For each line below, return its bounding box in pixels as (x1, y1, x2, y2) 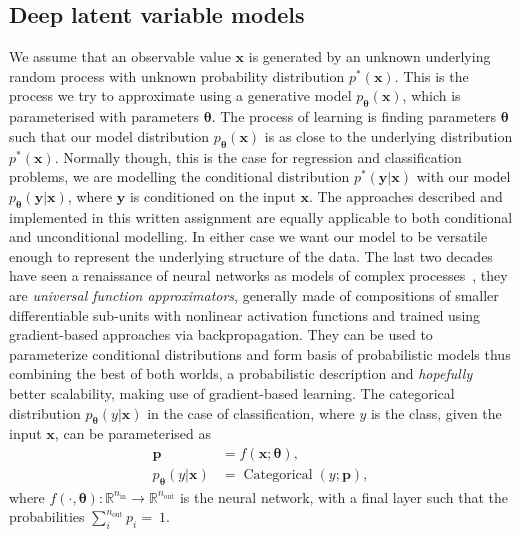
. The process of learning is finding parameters (211, 106, 497, 127)
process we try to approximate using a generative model (9, 85, 352, 106)
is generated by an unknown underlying (248, 46, 491, 67)
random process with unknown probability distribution (9, 65, 345, 86)
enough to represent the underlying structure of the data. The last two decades (9, 245, 493, 266)
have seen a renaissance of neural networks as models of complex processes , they (9, 265, 508, 286)
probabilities (9, 506, 85, 527)
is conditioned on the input (129, 185, 296, 206)
